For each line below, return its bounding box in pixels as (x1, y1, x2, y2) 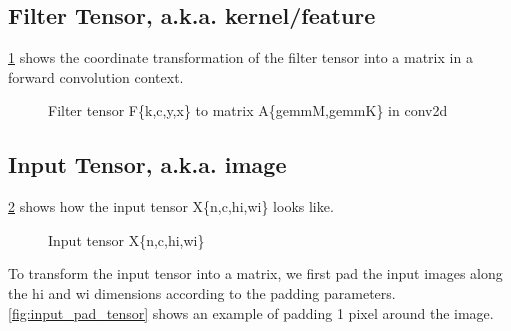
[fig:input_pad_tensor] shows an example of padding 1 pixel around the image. (8, 302, 494, 323)
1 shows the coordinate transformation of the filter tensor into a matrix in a (8, 47, 473, 68)
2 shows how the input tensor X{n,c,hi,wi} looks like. (8, 196, 334, 217)
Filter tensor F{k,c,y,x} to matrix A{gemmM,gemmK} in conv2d (48, 100, 448, 121)
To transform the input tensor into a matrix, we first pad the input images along (8, 263, 503, 284)
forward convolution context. (8, 66, 184, 87)
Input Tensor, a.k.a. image (8, 149, 287, 180)
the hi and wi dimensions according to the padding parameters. (8, 282, 396, 303)
